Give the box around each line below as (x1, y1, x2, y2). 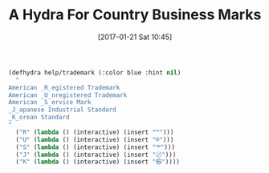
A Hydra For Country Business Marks (8, 6, 262, 24)
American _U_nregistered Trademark (8, 91, 128, 99)
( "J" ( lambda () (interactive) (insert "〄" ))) (15, 151, 177, 159)
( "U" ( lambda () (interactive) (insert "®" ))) (15, 135, 174, 143)
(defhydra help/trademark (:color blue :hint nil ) (8, 68, 181, 77)
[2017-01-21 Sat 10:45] (97, 32, 173, 42)
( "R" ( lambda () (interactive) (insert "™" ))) (15, 128, 174, 136)
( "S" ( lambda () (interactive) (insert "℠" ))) (15, 143, 175, 151)
